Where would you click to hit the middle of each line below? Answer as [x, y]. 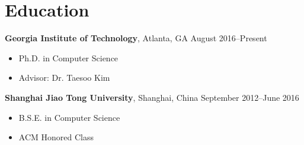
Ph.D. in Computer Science [68, 57]
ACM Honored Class [56, 137]
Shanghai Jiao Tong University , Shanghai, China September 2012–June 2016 [152, 97]
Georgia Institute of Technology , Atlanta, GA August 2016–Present [136, 38]
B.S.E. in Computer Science [69, 117]
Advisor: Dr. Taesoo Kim [64, 78]
